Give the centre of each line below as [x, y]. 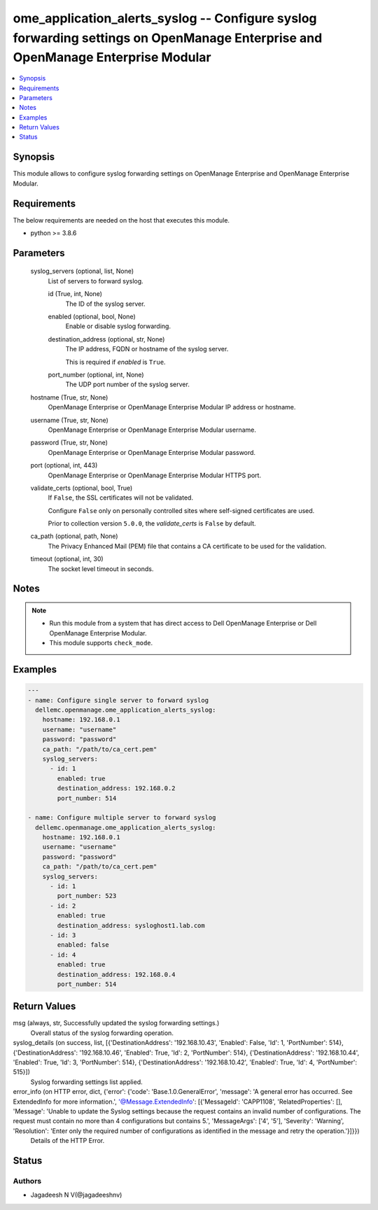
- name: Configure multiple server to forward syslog [122, 818]
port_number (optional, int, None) [96, 375]
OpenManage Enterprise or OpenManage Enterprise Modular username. [152, 430]
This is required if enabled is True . [115, 362]
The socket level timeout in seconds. [101, 569]
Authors [27, 1181]
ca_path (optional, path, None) [74, 536]
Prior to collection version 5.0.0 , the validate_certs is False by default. [152, 523]
